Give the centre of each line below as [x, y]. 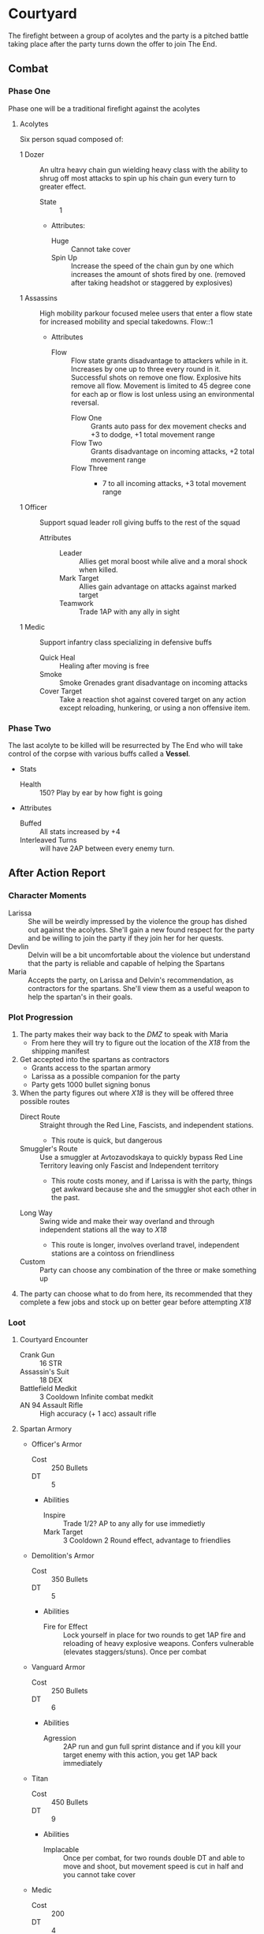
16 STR [51, 1364]
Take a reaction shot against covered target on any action [152, 699]
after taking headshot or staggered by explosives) [152, 282]
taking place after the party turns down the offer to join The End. [113, 43]
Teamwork [76, 603]
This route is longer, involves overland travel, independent [145, 1244]
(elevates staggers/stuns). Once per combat [135, 1652]
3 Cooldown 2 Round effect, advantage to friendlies [147, 1540]
